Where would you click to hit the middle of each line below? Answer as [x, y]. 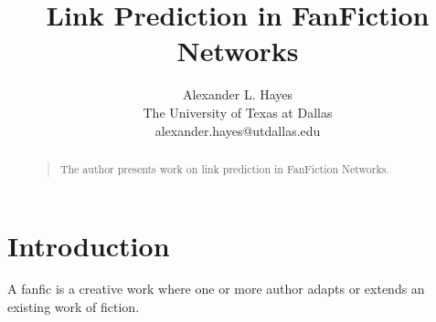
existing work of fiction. [74, 307]
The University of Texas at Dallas [238, 112]
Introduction [89, 245]
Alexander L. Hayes [238, 94]
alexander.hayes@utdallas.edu [238, 130]
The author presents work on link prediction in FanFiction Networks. [224, 168]
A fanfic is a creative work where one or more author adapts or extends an [216, 289]
